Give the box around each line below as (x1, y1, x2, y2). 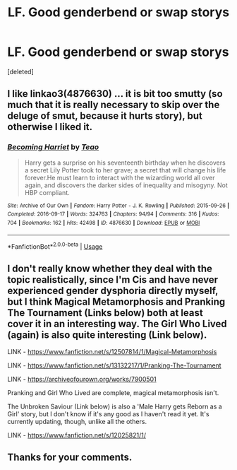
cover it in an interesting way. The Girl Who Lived (7, 317, 227, 329)
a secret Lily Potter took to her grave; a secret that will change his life (24, 165, 226, 174)
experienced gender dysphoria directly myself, (7, 284, 219, 297)
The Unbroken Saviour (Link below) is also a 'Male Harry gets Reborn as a (7, 402, 222, 411)
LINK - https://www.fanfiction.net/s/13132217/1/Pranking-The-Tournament (7, 361, 221, 370)
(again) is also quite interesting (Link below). (7, 329, 207, 341)
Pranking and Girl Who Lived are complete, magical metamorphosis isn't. (7, 389, 219, 397)
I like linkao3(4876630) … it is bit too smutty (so (7, 88, 224, 100)
